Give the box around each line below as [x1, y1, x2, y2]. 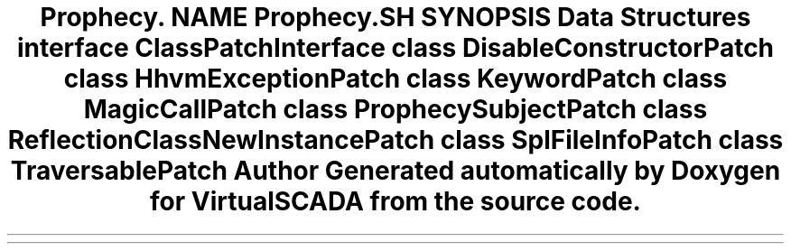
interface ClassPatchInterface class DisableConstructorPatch [16, 33, 775, 63]
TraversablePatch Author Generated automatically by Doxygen [10, 155, 781, 186]
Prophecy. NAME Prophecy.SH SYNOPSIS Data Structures [40, 2, 751, 33]
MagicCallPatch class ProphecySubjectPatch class [83, 94, 708, 125]
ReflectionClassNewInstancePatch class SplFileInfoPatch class [7, 125, 784, 155]
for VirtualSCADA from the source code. [150, 186, 641, 217]
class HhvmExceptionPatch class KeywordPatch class [63, 63, 728, 94]
